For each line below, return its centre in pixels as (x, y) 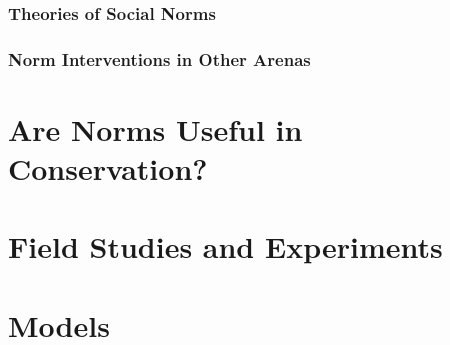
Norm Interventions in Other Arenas (159, 58)
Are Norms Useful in (155, 128)
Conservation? (108, 168)
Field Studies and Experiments (225, 246)
